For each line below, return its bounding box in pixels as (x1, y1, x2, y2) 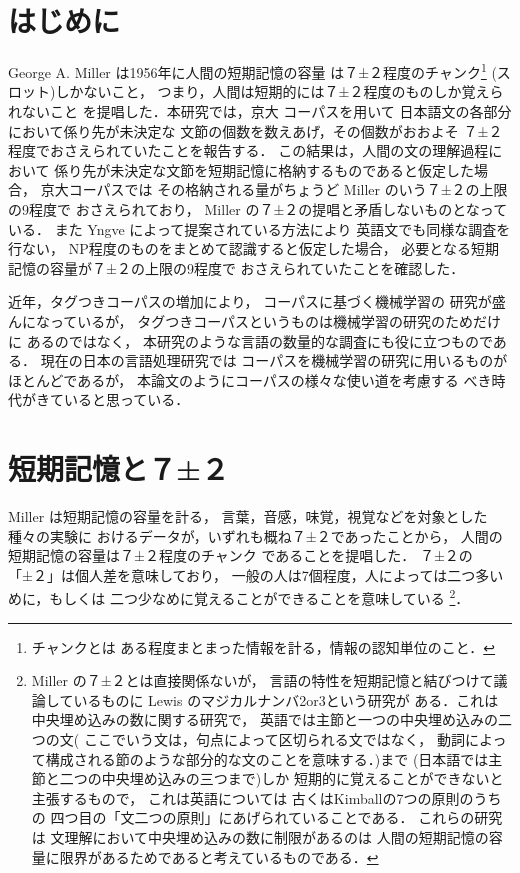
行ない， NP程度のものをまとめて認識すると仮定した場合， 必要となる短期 (8, 238, 499, 259)
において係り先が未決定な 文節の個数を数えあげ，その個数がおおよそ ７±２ (8, 120, 503, 141)
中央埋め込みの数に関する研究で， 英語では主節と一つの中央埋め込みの (31, 709, 498, 730)
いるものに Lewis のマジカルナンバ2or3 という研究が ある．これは (73, 689, 499, 710)
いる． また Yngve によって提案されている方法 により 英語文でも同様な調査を (8, 218, 511, 239)
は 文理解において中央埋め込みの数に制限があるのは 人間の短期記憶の (31, 826, 489, 847)
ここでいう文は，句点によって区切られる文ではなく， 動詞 (83, 729, 466, 749)
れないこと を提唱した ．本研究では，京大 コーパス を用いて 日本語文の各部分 (8, 100, 512, 121)
